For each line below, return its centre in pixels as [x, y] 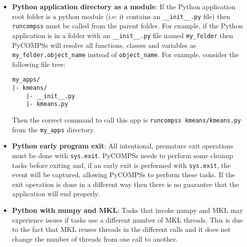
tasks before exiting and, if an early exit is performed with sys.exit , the [121, 165]
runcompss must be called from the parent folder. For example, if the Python [127, 26]
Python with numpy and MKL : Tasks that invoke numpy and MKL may [127, 210]
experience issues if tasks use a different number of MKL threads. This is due [127, 219]
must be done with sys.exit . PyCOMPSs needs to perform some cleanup [123, 155]
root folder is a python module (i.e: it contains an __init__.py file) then [121, 16]
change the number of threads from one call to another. [95, 238]
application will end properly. [56, 194]
